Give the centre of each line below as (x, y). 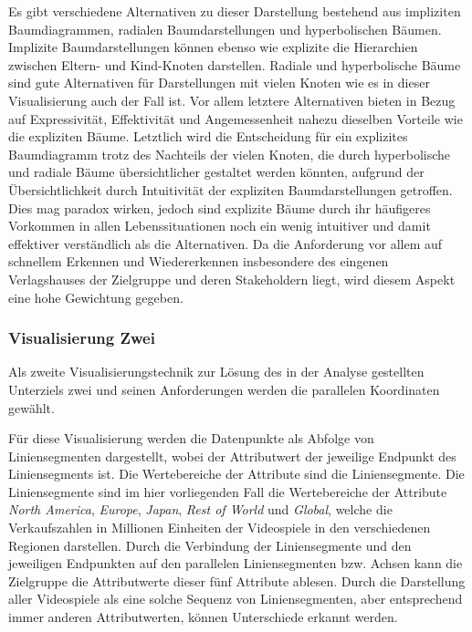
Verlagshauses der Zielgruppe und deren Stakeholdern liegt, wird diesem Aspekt (232, 279)
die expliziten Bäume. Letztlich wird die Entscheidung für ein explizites (208, 136)
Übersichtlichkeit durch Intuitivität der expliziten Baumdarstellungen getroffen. (231, 189)
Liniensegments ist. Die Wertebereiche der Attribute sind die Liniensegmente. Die (236, 474)
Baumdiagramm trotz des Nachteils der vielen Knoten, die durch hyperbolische (230, 154)
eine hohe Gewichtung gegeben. (96, 297)
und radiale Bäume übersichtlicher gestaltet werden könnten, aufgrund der (216, 172)
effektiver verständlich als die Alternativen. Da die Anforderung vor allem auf (226, 243)
